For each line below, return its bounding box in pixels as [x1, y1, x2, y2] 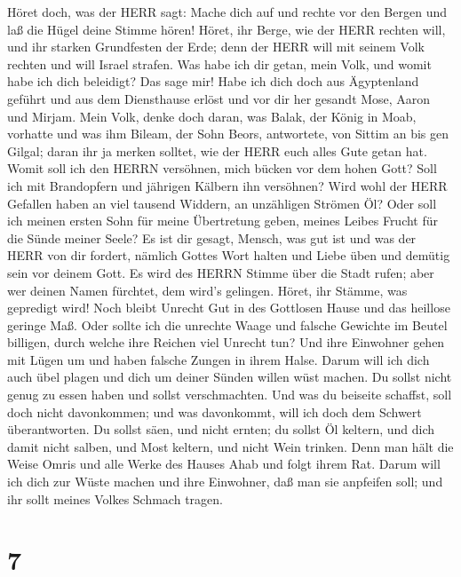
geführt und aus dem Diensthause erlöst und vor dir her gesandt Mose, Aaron [7, 89, 431, 107]
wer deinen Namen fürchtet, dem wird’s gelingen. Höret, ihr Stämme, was [7, 281, 408, 299]
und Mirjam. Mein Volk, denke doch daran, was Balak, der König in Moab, [7, 107, 417, 125]
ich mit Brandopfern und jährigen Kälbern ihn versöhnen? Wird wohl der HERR [7, 176, 448, 194]
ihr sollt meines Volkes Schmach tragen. [7, 489, 223, 508]
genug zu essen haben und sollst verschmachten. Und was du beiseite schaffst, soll [7, 385, 452, 404]
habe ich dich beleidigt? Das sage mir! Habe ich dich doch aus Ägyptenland [7, 72, 419, 91]
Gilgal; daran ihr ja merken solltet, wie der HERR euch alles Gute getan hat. [7, 141, 427, 160]
